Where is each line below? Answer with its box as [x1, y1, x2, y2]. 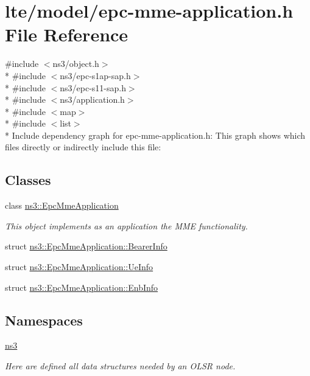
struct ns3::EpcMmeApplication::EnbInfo [5, 280, 158, 293]
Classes [5, 170, 51, 189]
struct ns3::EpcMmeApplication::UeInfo [5, 260, 153, 273]
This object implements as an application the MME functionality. [5, 219, 248, 232]
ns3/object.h [52, 57, 99, 70]
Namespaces [5, 310, 83, 329]
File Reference [5, 22, 129, 47]
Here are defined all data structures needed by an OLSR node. [5, 360, 236, 372]
